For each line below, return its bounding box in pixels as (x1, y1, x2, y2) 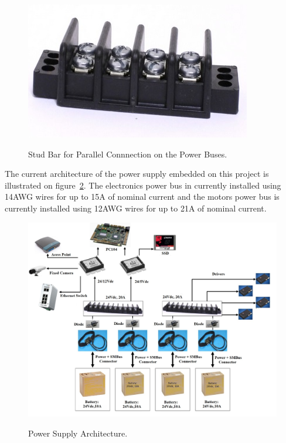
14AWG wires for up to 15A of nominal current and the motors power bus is (5, 190, 280, 203)
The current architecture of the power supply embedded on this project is (5, 167, 269, 180)
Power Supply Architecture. (28, 427, 128, 439)
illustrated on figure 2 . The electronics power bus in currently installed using (5, 179, 281, 191)
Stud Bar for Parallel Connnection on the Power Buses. (28, 147, 227, 160)
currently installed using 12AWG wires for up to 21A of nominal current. (5, 202, 267, 214)
